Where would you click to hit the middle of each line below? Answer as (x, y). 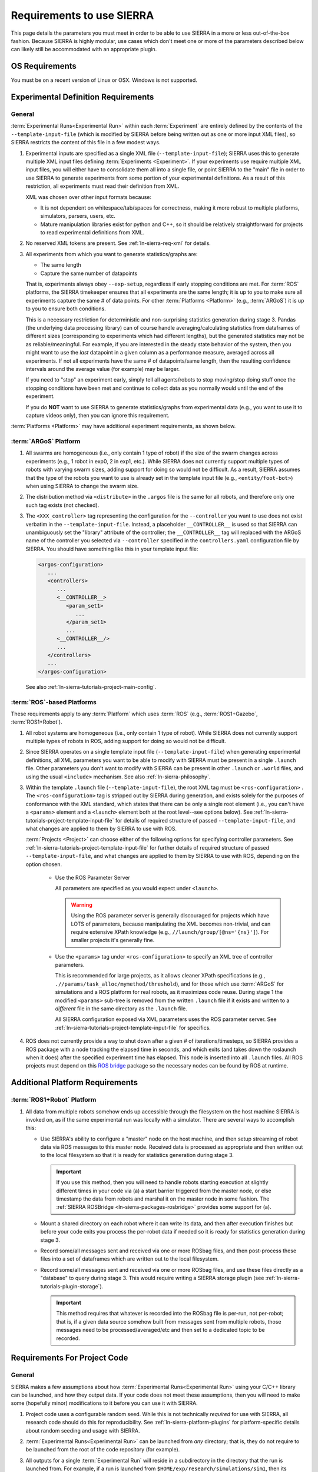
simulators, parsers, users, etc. (78, 216)
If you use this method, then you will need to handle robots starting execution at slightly (162, 1182)
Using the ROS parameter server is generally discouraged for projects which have (170, 916)
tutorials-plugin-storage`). (72, 1286)
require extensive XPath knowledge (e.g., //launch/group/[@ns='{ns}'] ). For (170, 932)
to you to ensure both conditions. (66, 309)
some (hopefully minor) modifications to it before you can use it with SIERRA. (104, 1403)
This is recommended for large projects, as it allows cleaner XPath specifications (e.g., (160, 976)
